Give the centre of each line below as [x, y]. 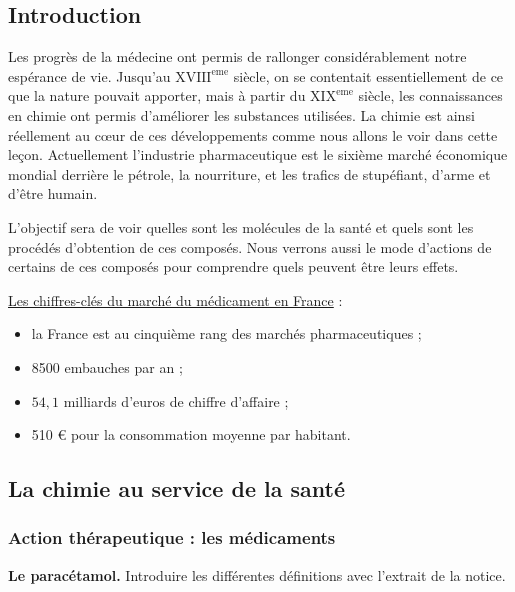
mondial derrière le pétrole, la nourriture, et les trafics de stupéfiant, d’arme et [249, 173]
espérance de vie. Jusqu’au [89, 75]
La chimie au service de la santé [176, 488]
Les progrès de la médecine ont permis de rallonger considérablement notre [237, 56]
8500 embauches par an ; [107, 366]
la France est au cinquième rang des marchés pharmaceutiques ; [226, 333]
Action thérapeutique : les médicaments [172, 537]
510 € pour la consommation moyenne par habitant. [191, 434]
